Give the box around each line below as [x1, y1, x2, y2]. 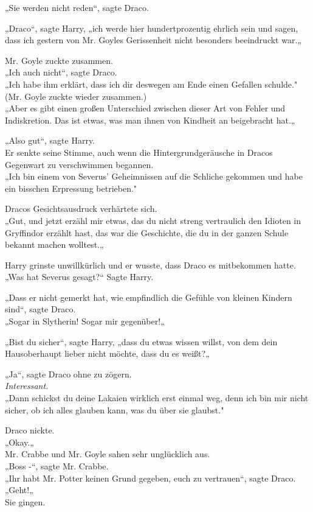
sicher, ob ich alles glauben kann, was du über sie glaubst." [5, 403, 224, 416]
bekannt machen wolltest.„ [5, 238, 104, 251]
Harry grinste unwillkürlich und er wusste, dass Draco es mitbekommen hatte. [5, 258, 296, 271]
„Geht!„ [5, 483, 33, 496]
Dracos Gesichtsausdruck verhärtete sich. [5, 202, 157, 215]
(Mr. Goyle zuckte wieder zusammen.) [5, 89, 147, 102]
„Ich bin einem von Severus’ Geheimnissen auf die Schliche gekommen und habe [5, 170, 303, 183]
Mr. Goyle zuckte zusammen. [5, 54, 113, 66]
